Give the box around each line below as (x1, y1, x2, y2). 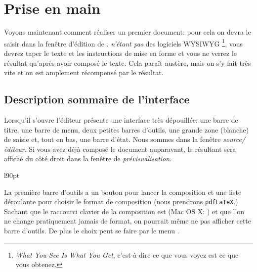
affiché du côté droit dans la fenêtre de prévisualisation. (4, 153, 172, 164)
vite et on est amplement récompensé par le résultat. (4, 67, 164, 78)
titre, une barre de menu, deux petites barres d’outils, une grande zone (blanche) (4, 124, 249, 135)
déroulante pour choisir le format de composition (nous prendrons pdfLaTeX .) (4, 196, 238, 207)
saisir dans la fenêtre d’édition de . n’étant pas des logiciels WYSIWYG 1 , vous (4, 37, 243, 48)
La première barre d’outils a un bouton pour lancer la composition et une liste (4, 186, 242, 197)
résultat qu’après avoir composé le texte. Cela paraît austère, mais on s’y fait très (4, 57, 251, 68)
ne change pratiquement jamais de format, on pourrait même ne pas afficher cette (4, 216, 252, 226)
